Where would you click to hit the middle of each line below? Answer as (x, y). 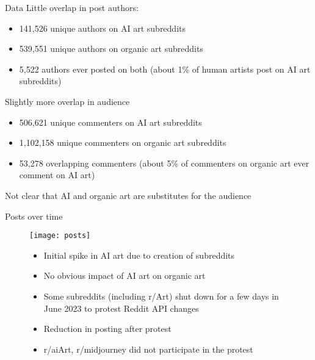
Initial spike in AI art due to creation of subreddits (139, 255)
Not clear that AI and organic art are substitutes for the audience (128, 195)
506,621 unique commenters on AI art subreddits (110, 122)
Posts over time (34, 216)
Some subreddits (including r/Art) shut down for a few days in (161, 296)
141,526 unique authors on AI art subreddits (103, 28)
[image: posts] (60, 236)
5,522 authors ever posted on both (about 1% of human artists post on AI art (165, 69)
